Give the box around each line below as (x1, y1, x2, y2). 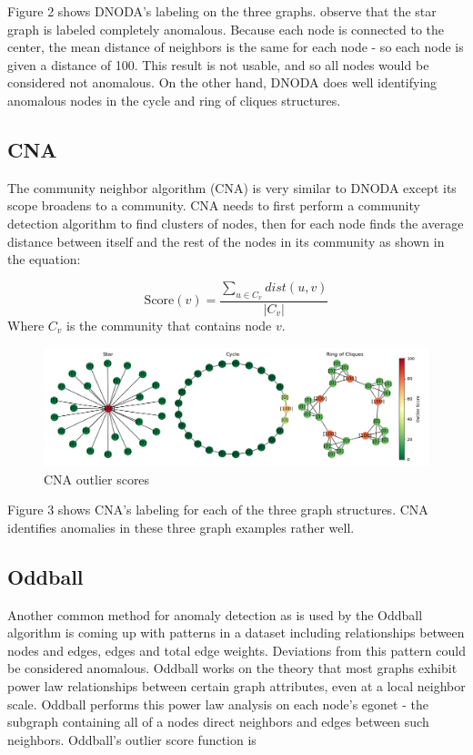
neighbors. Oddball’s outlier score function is (7, 729, 257, 749)
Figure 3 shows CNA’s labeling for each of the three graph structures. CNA (7, 500, 428, 519)
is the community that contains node (65, 315, 272, 334)
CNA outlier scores (44, 469, 150, 488)
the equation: (7, 250, 81, 269)
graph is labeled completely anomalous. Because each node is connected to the (7, 19, 444, 38)
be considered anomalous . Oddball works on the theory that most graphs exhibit (7, 658, 458, 678)
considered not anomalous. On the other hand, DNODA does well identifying (7, 73, 438, 92)
